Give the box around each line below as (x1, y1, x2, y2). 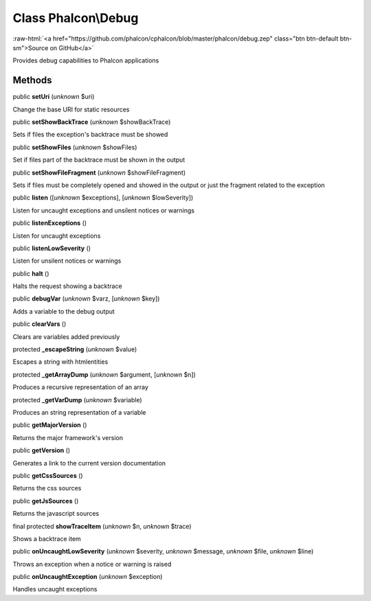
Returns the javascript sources (12, 510, 100, 518)
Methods (12, 74, 52, 86)
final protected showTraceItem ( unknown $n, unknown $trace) (12, 522, 192, 530)
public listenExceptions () (12, 219, 87, 227)
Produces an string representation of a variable (12, 408, 146, 416)
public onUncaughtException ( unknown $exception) (12, 573, 163, 581)
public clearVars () (12, 320, 67, 328)
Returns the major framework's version (12, 433, 124, 441)
